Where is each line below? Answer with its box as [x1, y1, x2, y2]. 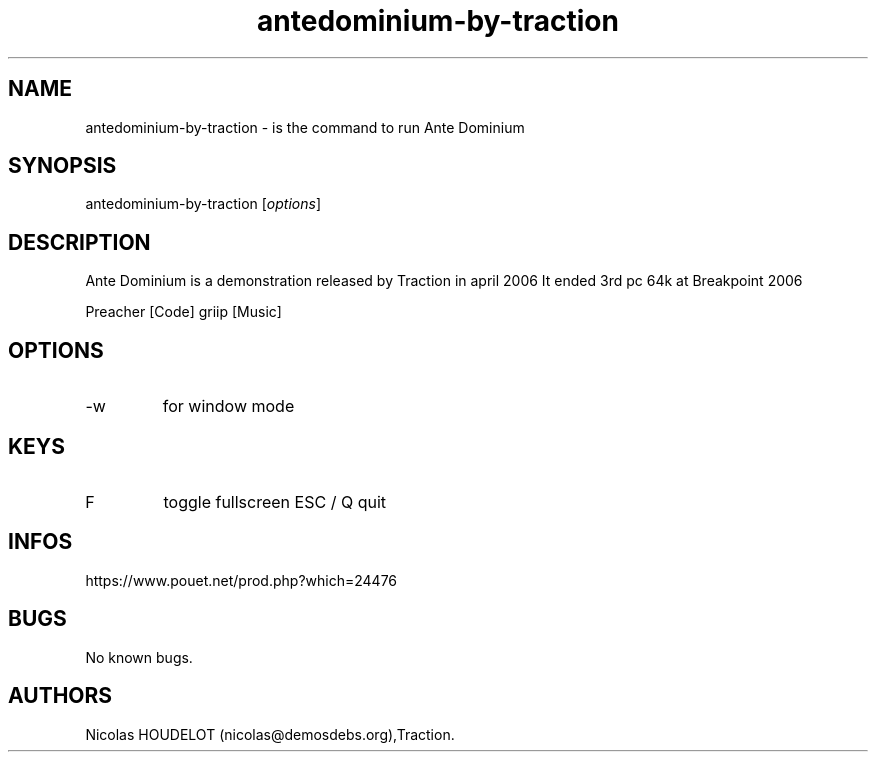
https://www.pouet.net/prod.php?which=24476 [85, 571, 398, 589]
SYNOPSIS [8, 153, 117, 179]
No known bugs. [85, 648, 193, 666]
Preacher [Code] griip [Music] [85, 303, 282, 321]
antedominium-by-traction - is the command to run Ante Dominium [85, 118, 525, 136]
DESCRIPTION [8, 229, 151, 255]
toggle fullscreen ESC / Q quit [163, 491, 386, 512]
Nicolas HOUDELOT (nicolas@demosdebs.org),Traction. [85, 725, 455, 743]
